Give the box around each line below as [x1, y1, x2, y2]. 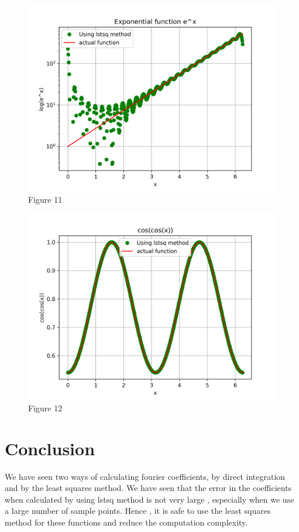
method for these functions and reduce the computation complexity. [5, 516, 248, 528]
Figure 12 [28, 401, 63, 414]
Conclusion [5, 436, 95, 460]
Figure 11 [28, 193, 63, 205]
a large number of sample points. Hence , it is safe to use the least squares [5, 504, 271, 517]
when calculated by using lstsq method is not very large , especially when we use [5, 493, 294, 505]
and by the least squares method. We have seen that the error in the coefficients [5, 482, 292, 494]
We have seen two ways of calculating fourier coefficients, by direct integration [5, 470, 286, 482]
